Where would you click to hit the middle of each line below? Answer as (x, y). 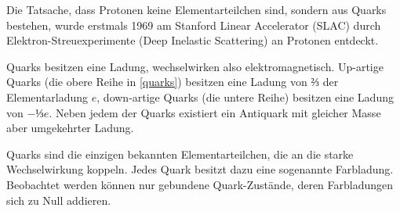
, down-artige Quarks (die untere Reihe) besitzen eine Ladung (245, 97)
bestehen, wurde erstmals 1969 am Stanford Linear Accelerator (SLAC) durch (194, 25)
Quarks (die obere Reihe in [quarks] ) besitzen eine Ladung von (157, 82)
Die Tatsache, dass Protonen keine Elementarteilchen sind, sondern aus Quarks (196, 9)
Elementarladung (47, 97)
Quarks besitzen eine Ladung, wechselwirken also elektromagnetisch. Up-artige (195, 66)
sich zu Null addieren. (59, 200)
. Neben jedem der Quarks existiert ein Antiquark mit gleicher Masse (215, 112)
